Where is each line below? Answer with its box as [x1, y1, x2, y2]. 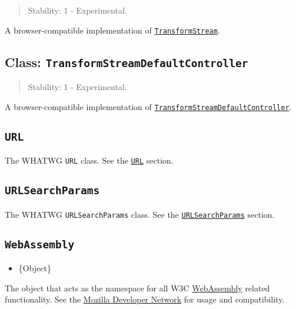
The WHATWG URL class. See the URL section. [5, 154, 174, 167]
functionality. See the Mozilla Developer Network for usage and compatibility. [5, 293, 285, 305]
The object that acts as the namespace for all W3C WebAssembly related [5, 281, 270, 294]
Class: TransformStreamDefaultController [5, 52, 248, 71]
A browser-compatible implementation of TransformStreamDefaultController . [5, 100, 292, 112]
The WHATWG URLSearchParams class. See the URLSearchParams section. [5, 208, 275, 220]
